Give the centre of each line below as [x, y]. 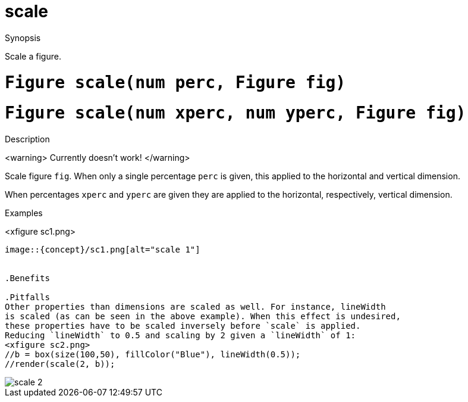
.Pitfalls [27, 297]
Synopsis [23, 38]
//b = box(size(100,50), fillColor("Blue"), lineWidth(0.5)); [153, 354]
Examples [24, 213]
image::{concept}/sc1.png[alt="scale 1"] [103, 250]
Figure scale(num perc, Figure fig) [175, 82]
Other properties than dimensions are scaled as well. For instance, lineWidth [195, 307]
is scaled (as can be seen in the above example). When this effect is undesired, [203, 316]
